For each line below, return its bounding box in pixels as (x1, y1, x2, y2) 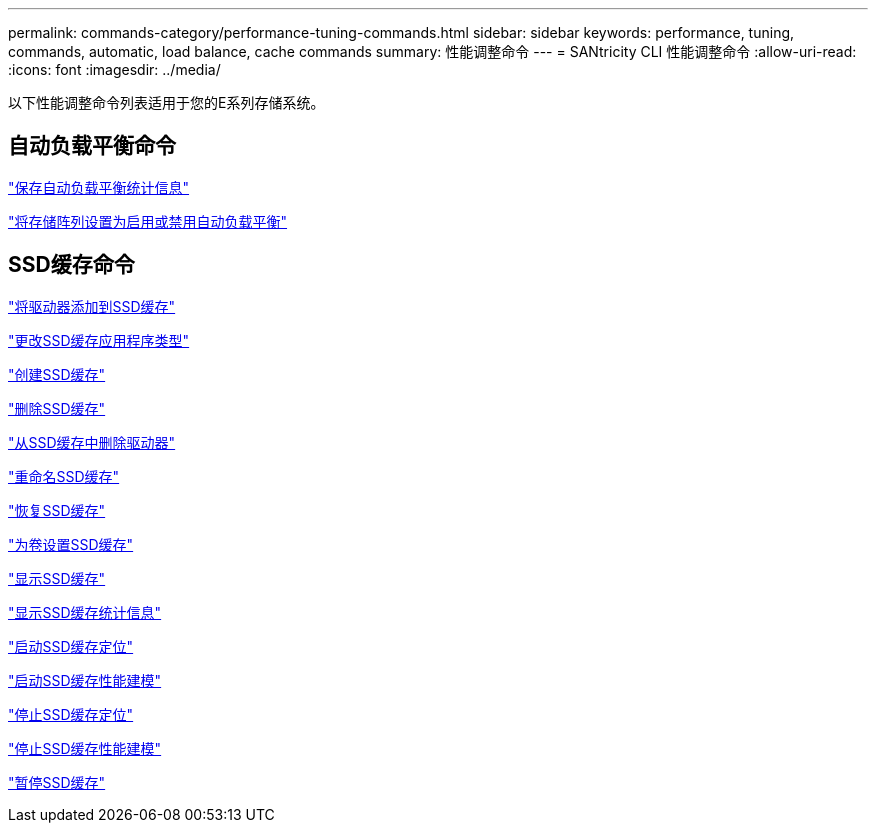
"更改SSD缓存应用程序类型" (8, 331, 190, 349)
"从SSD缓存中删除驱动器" (8, 433, 176, 451)
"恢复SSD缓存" (8, 501, 106, 519)
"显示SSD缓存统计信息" (8, 603, 162, 621)
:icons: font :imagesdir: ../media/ (8, 61, 221, 78)
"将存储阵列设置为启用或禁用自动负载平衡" (8, 212, 288, 230)
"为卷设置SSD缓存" (8, 535, 134, 553)
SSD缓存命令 (8, 252, 135, 278)
